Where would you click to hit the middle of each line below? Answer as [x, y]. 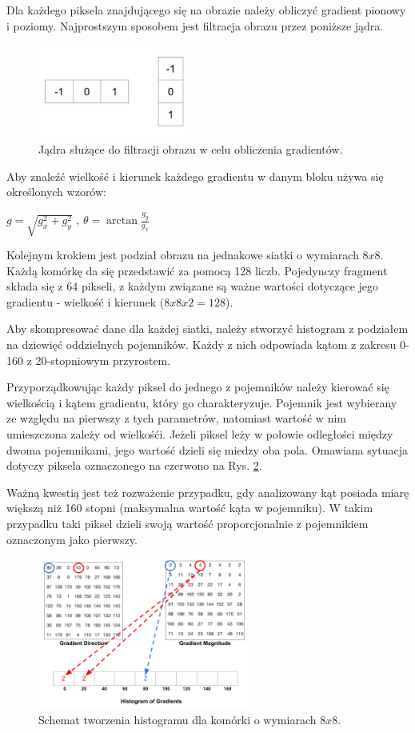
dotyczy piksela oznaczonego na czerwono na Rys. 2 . [134, 465]
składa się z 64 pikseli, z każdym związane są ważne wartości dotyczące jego [193, 286]
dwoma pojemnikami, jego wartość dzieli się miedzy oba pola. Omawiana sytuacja [207, 449]
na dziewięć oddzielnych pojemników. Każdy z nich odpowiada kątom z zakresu [202, 344]
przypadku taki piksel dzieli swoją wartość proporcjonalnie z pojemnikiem [188, 523]
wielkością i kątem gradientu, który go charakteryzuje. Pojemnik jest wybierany [202, 402]
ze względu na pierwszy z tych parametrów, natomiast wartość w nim [176, 418]
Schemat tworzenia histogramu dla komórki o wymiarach [178, 720]
